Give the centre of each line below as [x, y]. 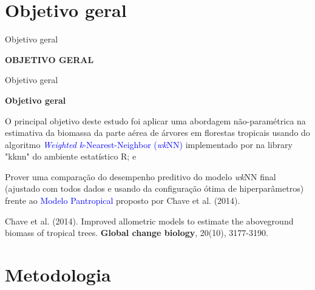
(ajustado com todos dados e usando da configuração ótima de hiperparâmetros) [154, 188]
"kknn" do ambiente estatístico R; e [71, 156]
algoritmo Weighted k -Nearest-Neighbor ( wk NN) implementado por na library [149, 144]
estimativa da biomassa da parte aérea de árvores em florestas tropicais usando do [157, 133]
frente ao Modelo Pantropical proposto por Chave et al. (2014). [123, 201]
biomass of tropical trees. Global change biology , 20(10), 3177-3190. [137, 233]
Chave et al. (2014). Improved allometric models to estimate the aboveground [149, 221]
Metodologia [58, 275]
